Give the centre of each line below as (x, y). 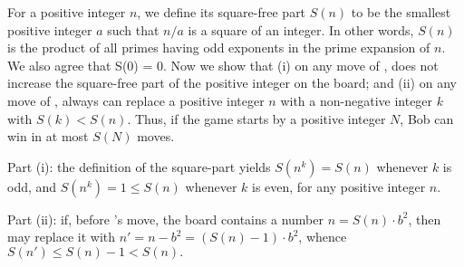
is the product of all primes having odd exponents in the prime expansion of (219, 48)
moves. (156, 136)
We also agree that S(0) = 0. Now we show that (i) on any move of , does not (223, 65)
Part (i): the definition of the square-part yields (139, 166)
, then (425, 219)
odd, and (32, 186)
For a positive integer (67, 12)
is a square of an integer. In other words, (301, 29)
